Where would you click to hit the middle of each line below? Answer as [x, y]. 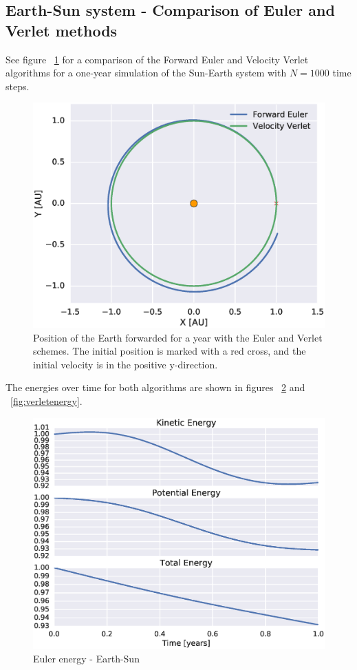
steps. [18, 86]
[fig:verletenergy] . [46, 401]
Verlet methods [62, 30]
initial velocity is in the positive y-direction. [126, 364]
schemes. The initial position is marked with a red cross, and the [170, 351]
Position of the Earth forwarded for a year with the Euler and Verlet [178, 337]
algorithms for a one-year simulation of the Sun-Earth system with [146, 73]
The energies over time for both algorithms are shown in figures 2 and [155, 387]
